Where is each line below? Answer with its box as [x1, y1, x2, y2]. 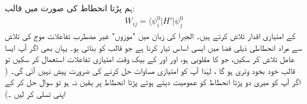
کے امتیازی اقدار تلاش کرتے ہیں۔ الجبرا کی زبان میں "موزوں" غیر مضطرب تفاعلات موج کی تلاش [5, 29, 296, 41]
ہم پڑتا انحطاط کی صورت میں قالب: [5, 2, 135, 14]
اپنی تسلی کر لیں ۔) [5, 87, 66, 99]
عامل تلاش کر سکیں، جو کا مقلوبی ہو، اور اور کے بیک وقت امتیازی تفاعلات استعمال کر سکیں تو [5, 53, 295, 65]
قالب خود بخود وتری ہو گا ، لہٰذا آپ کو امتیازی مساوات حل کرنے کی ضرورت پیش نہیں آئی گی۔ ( [5, 64, 295, 76]
